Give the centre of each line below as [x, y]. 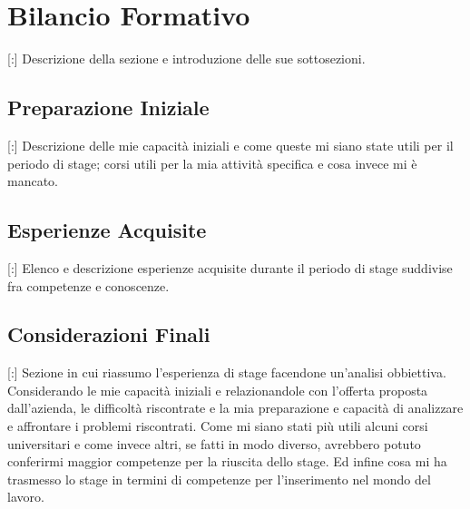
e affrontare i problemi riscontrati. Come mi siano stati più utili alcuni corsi [218, 426]
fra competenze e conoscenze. [88, 285]
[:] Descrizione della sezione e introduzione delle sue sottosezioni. [186, 59]
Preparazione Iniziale [108, 108]
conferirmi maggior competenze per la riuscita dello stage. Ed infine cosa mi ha [227, 461]
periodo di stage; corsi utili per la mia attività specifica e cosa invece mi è [212, 163]
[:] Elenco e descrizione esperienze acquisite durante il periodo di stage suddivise [230, 267]
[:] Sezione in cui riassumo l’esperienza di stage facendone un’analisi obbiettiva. [227, 372]
